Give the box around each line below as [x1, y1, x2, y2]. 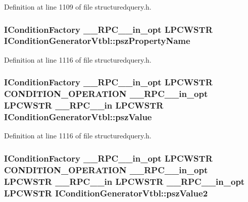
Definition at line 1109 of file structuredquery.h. [4, 2, 152, 12]
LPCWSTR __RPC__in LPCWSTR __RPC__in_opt [4, 175, 245, 187]
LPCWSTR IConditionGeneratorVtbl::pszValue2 [4, 186, 208, 199]
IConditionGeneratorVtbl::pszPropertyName [4, 34, 190, 47]
